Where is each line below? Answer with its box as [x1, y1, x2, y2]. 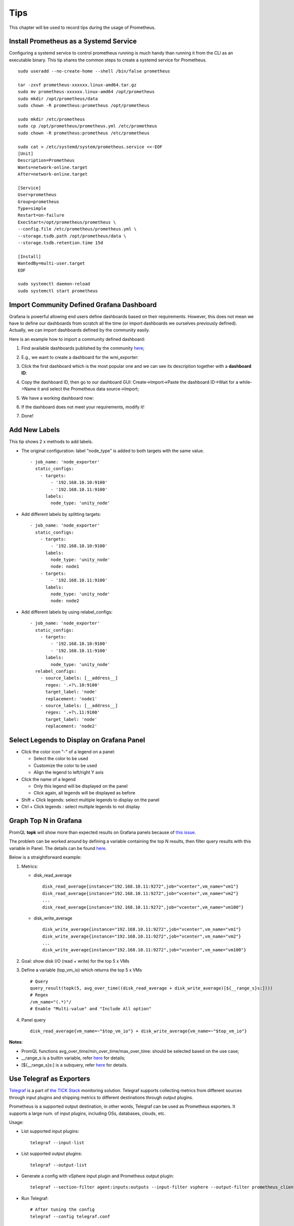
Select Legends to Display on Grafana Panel [9, 736, 146, 744]
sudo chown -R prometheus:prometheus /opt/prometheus [18, 103, 149, 108]
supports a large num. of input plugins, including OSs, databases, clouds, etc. [9, 1110, 166, 1116]
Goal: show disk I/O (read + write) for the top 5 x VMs [21, 958, 129, 964]
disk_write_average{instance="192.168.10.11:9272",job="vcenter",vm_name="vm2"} [42, 933, 242, 939]
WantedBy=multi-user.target [18, 260, 85, 266]
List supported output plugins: [21, 1150, 82, 1157]
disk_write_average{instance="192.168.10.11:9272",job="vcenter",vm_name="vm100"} [42, 947, 246, 953]
